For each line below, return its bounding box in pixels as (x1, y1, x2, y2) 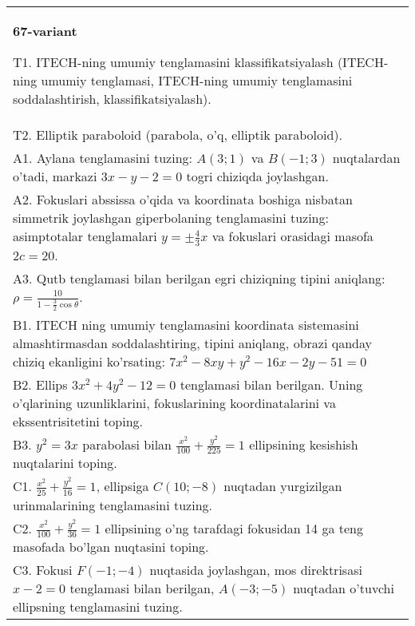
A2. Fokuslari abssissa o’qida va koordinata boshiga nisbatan (13, 190, 353, 208)
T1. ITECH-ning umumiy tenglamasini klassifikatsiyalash (13, 53, 334, 71)
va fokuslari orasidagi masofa (211, 227, 373, 245)
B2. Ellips (13, 374, 68, 394)
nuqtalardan (332, 149, 401, 167)
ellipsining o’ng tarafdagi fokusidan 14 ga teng (105, 518, 363, 537)
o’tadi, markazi (13, 167, 97, 185)
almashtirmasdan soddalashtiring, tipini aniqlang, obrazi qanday (13, 333, 372, 352)
